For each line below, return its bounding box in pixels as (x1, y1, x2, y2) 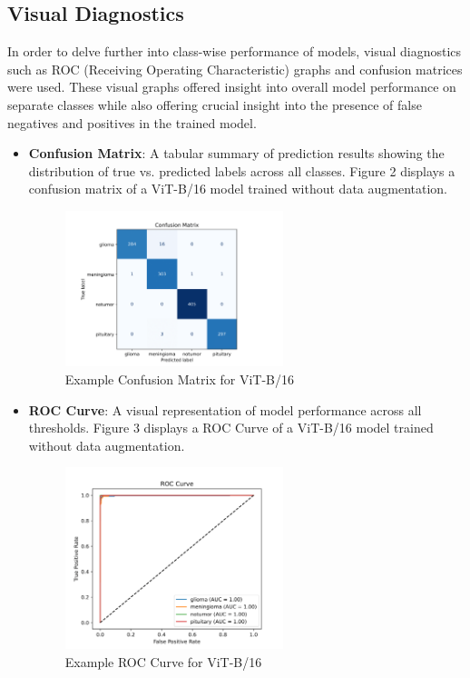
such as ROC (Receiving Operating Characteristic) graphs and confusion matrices (7, 59, 463, 78)
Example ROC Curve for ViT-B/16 (64, 652, 262, 671)
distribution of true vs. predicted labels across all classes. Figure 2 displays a (28, 161, 455, 180)
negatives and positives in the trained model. (7, 113, 257, 132)
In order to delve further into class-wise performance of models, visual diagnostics (7, 42, 462, 61)
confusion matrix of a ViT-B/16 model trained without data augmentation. (28, 179, 448, 198)
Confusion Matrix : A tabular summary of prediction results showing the (28, 144, 445, 163)
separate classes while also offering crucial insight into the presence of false (7, 95, 422, 114)
